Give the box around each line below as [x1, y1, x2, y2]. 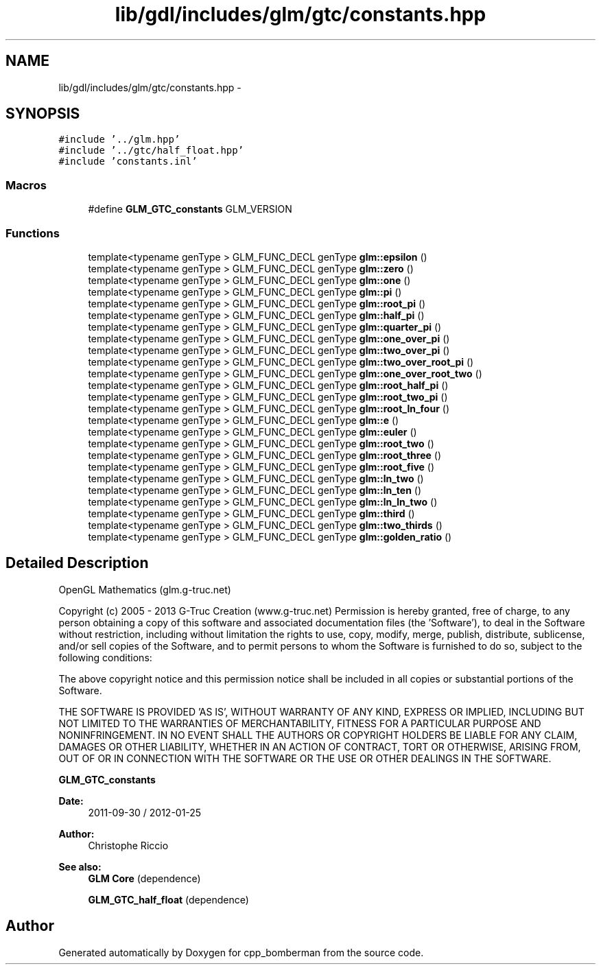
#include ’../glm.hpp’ [58, 134, 180, 145]
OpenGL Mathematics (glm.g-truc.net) [58, 583, 231, 595]
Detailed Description [5, 554, 149, 572]
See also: [58, 860, 102, 873]
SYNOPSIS [5, 105, 80, 123]
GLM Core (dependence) [88, 872, 201, 884]
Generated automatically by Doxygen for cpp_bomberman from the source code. [58, 946, 424, 958]
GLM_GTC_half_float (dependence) [88, 893, 249, 906]
